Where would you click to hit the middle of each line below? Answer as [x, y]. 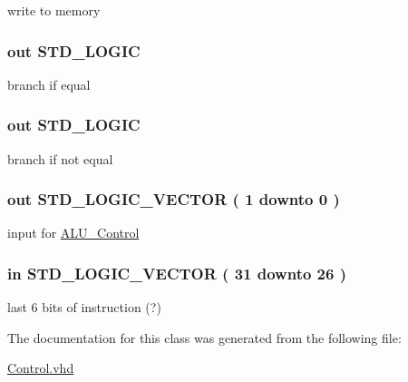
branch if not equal [60, 158]
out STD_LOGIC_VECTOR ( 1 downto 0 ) [174, 199]
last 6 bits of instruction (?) [84, 307]
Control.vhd [41, 368]
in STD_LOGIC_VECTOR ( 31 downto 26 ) [177, 273]
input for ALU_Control [73, 233]
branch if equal [49, 84]
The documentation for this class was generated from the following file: [204, 337]
